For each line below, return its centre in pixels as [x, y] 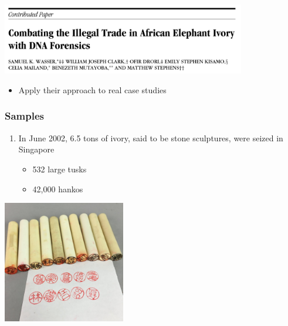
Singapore [36, 149]
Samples [24, 116]
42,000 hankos [58, 189]
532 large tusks [60, 169]
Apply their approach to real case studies [92, 89]
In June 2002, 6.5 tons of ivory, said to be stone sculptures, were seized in [151, 137]
